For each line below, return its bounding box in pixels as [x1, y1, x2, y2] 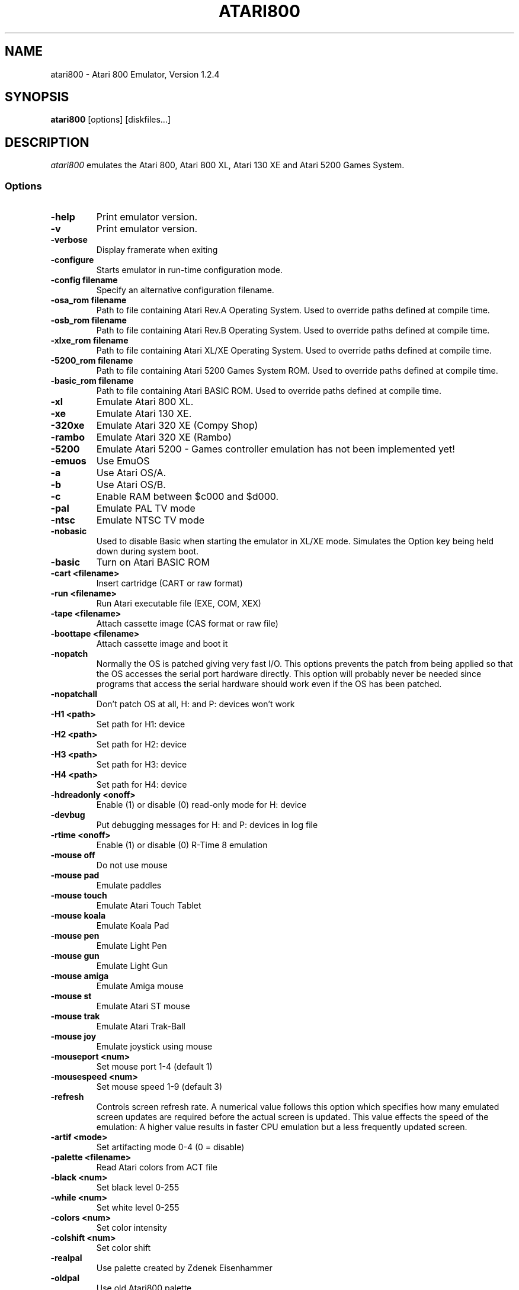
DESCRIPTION [5, 134, 89, 150]
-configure [50, 255, 94, 265]
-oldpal [50, 1273, 80, 1283]
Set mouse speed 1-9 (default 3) [96, 1082, 223, 1092]
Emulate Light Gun [96, 961, 168, 971]
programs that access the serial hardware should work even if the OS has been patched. [96, 679, 442, 689]
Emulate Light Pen [96, 941, 167, 951]
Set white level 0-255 [96, 1202, 180, 1213]
